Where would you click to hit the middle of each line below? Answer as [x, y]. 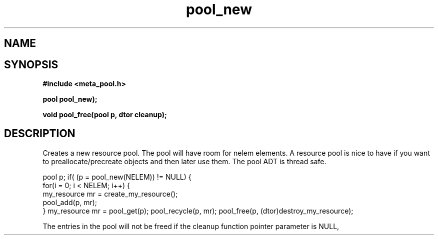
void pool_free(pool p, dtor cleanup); [105, 115]
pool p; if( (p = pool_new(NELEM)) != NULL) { [117, 177]
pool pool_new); [70, 99]
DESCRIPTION [40, 134]
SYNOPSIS [31, 64]
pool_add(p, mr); [70, 202]
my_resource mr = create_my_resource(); [110, 194]
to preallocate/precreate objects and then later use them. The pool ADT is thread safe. [184, 161]
